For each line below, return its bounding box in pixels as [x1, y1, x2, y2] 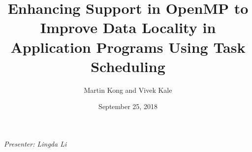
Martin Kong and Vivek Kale [84, 84, 172, 95]
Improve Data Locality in [40, 17, 216, 38]
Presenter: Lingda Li [4, 138, 67, 149]
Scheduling [91, 56, 165, 76]
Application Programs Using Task [10, 37, 246, 57]
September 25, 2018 [98, 101, 157, 112]
